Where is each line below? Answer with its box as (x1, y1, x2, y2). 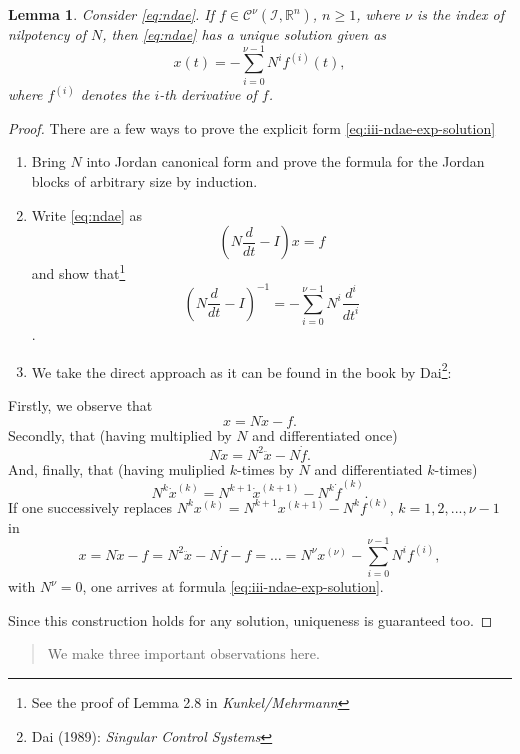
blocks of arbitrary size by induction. (31, 170, 258, 191)
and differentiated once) (252, 424, 398, 445)
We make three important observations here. (47, 643, 320, 664)
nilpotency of (8, 24, 87, 44)
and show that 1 (31, 260, 126, 283)
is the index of (416, 4, 504, 24)
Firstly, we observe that (8, 395, 153, 416)
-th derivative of (159, 84, 257, 105)
